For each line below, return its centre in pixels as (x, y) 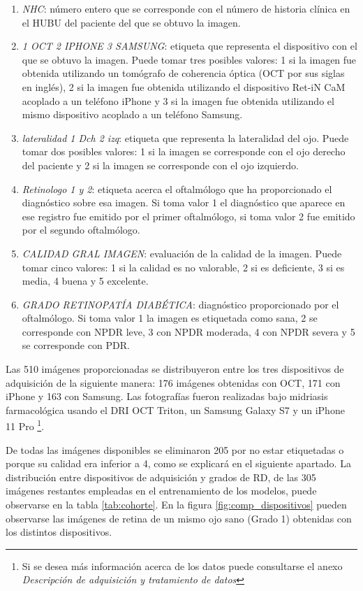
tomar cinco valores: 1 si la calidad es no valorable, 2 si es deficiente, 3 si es (183, 267)
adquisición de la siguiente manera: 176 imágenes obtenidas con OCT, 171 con (173, 382)
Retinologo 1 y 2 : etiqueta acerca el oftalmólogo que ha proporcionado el (177, 188)
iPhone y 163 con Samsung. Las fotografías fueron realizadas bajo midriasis (167, 396)
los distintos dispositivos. (59, 532)
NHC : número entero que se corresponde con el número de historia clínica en (186, 8)
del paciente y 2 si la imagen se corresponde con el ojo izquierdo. (160, 165)
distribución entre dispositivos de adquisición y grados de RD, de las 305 (161, 477)
